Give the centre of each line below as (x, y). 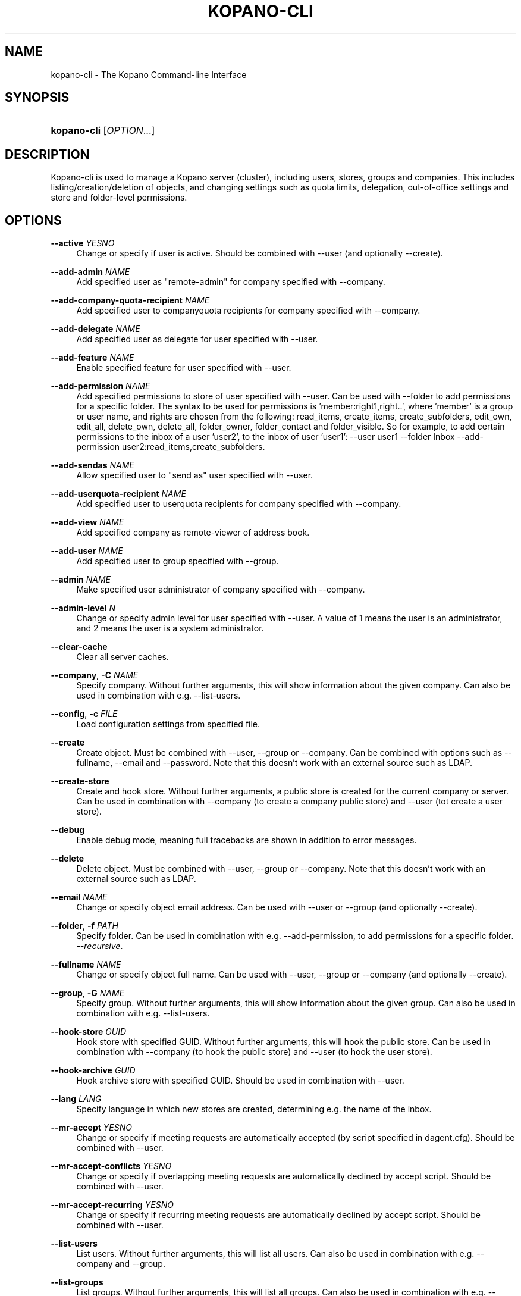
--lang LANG (76, 1099)
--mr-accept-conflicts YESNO (111, 1166)
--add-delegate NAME (95, 329)
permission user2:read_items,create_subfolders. (171, 447)
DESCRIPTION (47, 154)
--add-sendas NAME (92, 465)
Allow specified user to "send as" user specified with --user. (195, 475)
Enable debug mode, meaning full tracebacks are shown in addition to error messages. (247, 840)
